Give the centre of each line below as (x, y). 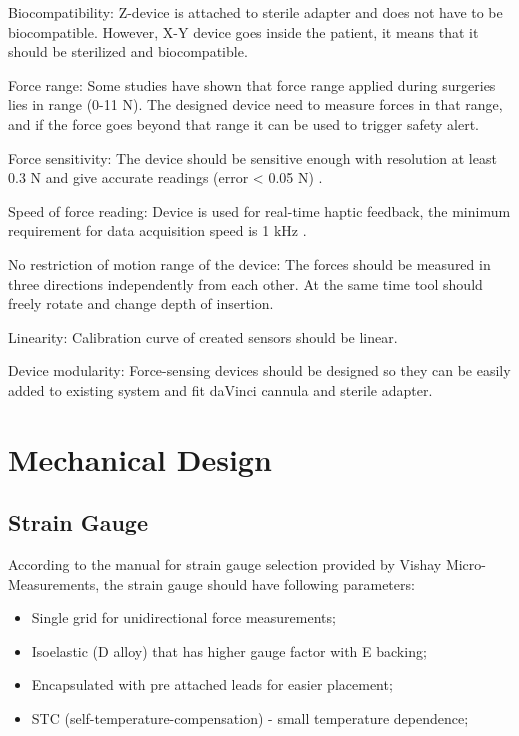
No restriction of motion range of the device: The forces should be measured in (249, 263)
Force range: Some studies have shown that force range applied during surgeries (252, 84)
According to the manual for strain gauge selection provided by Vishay (225, 564)
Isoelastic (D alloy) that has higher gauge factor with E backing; (229, 650)
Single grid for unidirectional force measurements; (183, 617)
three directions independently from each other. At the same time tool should (245, 283)
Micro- (465, 564)
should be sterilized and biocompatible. (128, 51)
